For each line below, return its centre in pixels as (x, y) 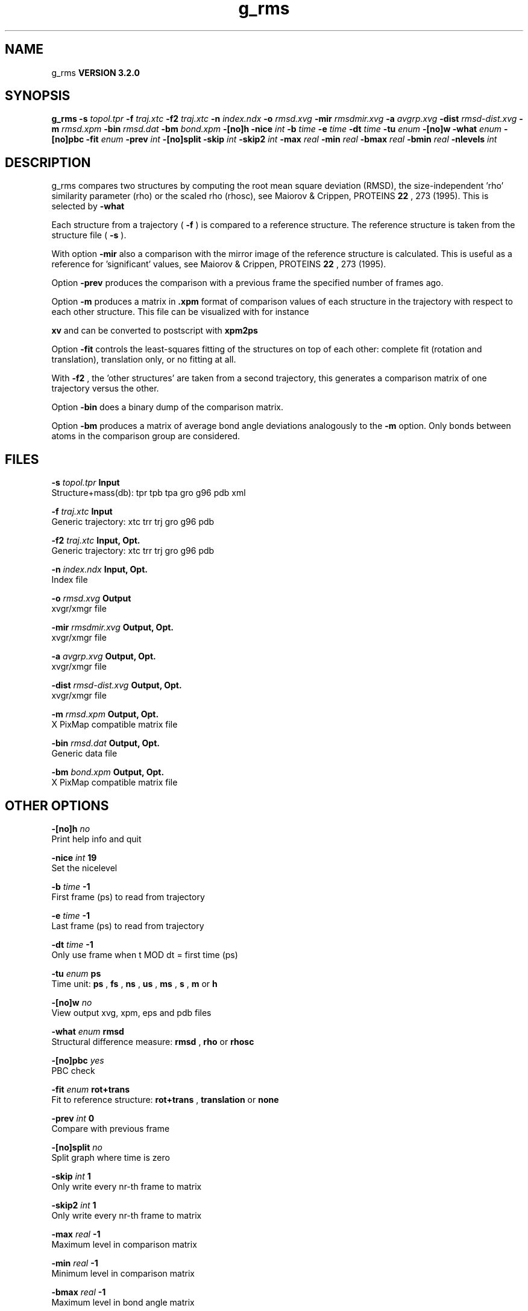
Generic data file (84, 754)
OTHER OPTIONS (57, 805)
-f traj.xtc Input (82, 512)
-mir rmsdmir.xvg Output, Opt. (113, 627)
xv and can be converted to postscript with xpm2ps (155, 331)
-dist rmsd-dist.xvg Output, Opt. (117, 685)
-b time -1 (71, 886)
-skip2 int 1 (74, 1205)
